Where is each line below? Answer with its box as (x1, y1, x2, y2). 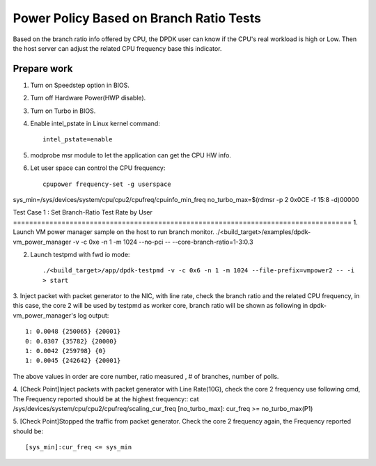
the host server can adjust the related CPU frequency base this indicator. (13, 44, 222, 52)
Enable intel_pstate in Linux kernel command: (30, 119, 160, 128)
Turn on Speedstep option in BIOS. (30, 81, 130, 89)
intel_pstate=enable (42, 136, 113, 143)
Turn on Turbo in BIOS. (30, 107, 96, 115)
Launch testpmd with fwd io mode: (30, 250, 130, 258)
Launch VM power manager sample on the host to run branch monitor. (13, 228, 215, 236)
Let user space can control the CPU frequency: (30, 164, 166, 172)
